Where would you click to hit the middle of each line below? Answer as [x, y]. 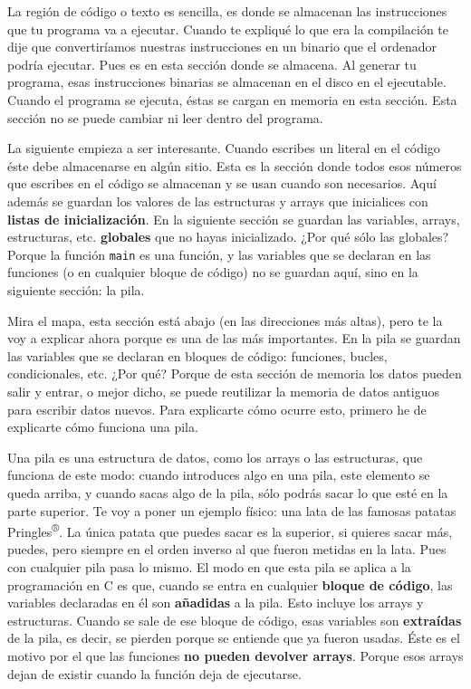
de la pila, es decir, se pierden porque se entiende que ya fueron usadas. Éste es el [234, 638]
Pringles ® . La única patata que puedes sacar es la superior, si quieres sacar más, [230, 530]
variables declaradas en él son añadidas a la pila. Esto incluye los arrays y [216, 603]
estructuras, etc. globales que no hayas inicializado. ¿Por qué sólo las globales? [228, 237]
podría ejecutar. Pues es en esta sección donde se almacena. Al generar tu [212, 64]
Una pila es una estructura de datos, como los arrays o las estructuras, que [215, 457]
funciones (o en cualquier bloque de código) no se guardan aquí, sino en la [213, 272]
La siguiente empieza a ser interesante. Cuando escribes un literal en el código [224, 148]
